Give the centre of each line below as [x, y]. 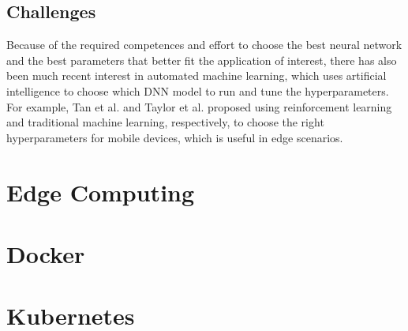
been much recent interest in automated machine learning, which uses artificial [197, 75]
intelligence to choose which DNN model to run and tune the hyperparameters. [198, 90]
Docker [46, 253]
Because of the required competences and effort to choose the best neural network [204, 45]
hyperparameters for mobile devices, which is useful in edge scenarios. [175, 137]
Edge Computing [101, 192]
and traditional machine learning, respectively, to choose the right [165, 122]
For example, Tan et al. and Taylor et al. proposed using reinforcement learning [199, 106]
